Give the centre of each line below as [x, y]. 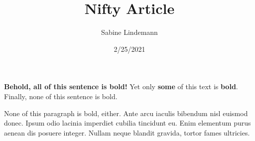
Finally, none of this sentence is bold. [61, 96]
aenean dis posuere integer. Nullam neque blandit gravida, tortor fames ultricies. [127, 132]
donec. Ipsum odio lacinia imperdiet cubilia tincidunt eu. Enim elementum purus [127, 123]
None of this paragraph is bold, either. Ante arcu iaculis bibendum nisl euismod [126, 113]
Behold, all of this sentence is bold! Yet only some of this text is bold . [121, 86]
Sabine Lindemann [129, 32]
